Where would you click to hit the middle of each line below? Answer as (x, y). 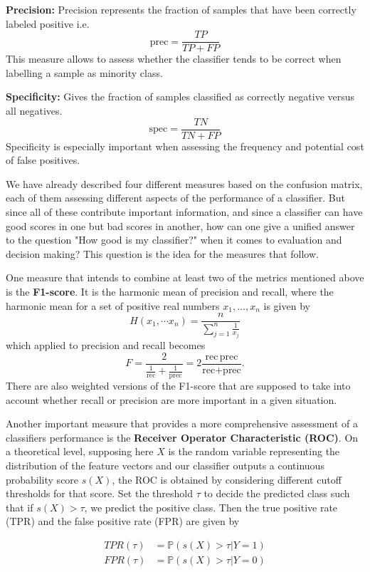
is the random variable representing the (254, 451)
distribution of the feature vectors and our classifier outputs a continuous (165, 465)
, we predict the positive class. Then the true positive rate (211, 507)
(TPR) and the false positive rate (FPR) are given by (123, 521)
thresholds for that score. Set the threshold (99, 493)
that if (20, 507)
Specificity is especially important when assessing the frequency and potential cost (185, 146)
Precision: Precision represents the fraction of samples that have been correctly (181, 9)
